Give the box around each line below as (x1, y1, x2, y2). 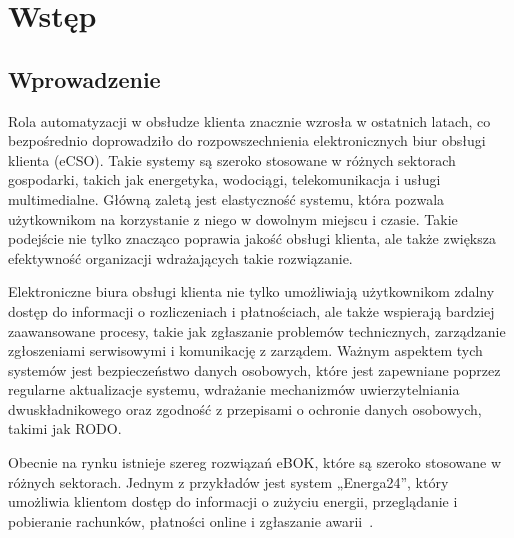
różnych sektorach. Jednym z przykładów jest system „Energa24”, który (8, 471, 449, 492)
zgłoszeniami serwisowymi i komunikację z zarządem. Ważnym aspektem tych (8, 340, 483, 361)
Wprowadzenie (8, 63, 161, 94)
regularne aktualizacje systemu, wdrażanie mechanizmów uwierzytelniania (8, 379, 460, 400)
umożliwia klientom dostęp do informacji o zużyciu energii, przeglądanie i (8, 491, 458, 512)
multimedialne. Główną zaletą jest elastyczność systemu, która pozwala (8, 188, 445, 209)
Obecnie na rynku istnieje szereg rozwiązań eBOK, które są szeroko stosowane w (8, 452, 502, 473)
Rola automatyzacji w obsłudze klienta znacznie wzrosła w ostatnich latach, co (8, 110, 491, 131)
